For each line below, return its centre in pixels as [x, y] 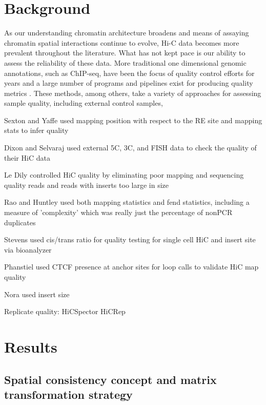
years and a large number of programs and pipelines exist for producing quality [129, 83]
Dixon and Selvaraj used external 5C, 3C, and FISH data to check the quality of [130, 148]
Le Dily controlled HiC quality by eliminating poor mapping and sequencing [124, 175]
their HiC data [27, 157]
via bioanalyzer [28, 249]
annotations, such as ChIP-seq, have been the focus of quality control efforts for [129, 73]
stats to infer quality [36, 130]
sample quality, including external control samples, [84, 103]
